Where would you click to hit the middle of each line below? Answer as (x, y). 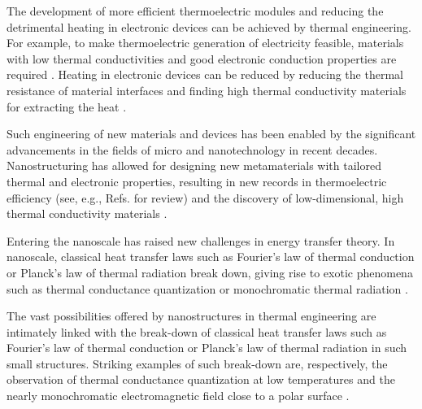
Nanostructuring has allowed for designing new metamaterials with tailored (194, 165)
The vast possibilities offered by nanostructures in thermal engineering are (191, 316)
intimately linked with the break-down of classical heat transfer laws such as (197, 331)
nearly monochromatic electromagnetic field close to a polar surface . (178, 396)
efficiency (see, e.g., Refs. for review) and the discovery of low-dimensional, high (205, 197)
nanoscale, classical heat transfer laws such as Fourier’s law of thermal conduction (211, 257)
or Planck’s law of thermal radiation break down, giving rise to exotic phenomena (210, 272)
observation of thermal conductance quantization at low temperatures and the (201, 379)
